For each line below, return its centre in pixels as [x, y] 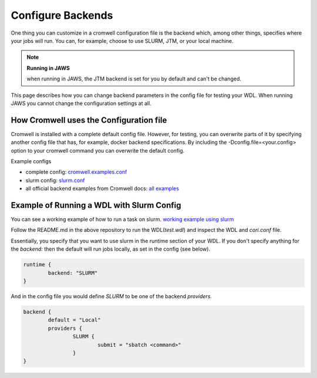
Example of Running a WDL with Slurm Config [96, 205]
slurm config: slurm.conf [55, 180]
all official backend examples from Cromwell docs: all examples [102, 188]
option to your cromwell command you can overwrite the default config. [98, 150]
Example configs [31, 161]
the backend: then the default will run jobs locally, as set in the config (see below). [111, 249]
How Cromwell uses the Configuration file [89, 120]
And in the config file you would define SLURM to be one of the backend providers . [112, 296]
